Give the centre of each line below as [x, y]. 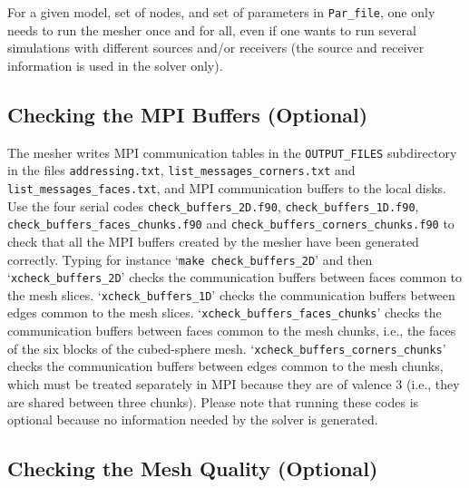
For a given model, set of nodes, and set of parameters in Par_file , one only [221, 12]
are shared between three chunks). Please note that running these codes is [213, 401]
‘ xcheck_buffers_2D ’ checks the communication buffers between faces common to [235, 277]
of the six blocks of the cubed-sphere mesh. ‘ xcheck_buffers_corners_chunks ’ [227, 348]
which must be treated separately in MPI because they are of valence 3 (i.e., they [234, 383]
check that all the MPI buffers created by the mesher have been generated [213, 241]
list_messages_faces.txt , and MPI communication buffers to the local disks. [227, 187]
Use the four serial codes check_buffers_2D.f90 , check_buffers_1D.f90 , [213, 205]
